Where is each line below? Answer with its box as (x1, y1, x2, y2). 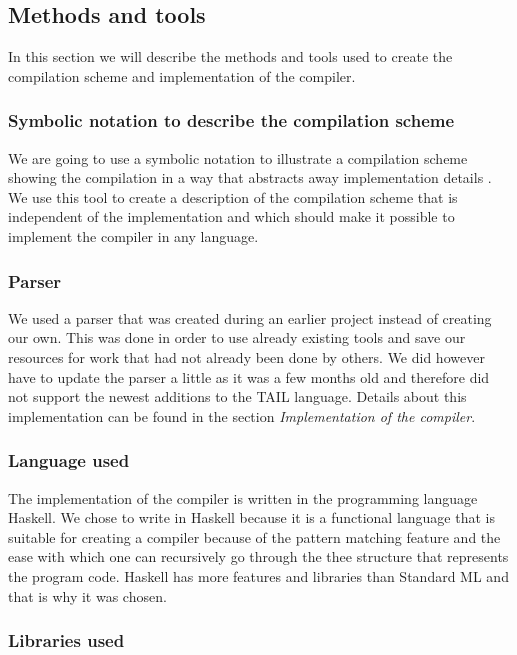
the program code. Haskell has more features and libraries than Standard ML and (8, 565, 509, 586)
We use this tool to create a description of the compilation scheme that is (8, 186, 458, 207)
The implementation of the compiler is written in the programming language (8, 487, 478, 508)
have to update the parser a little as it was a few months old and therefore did (8, 366, 490, 387)
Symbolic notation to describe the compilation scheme (8, 108, 455, 133)
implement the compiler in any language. (8, 225, 259, 246)
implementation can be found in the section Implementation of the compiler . (8, 405, 476, 426)
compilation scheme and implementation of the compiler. (8, 65, 356, 86)
